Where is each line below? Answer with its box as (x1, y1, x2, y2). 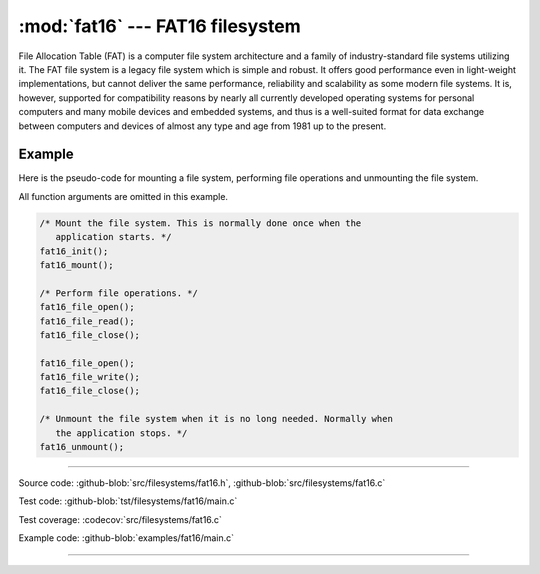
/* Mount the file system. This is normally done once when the (39, 217, 362, 229)
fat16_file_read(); (39, 315, 135, 327)
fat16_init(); (39, 245, 109, 257)
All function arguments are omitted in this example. (18, 190, 229, 202)
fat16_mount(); (39, 259, 114, 270)
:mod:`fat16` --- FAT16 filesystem (18, 15, 301, 37)
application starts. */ (55, 231, 172, 243)
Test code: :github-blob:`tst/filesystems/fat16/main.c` (18, 495, 238, 507)
